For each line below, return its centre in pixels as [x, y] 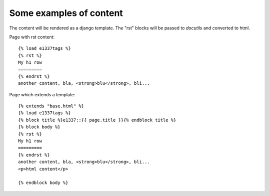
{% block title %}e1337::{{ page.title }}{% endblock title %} [97, 120]
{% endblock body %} [43, 183]
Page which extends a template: [42, 94]
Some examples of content [66, 13]
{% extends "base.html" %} [51, 106]
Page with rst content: [32, 37]
